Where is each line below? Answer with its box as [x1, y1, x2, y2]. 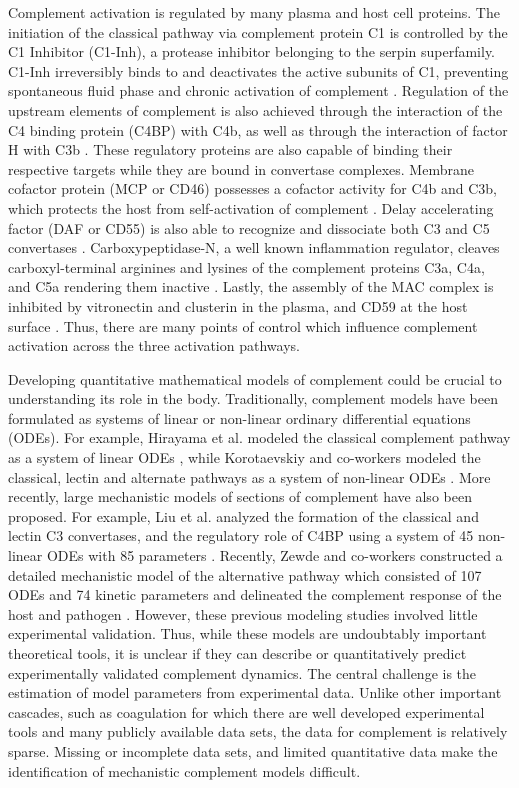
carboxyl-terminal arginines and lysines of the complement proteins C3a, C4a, [8, 256, 485, 277]
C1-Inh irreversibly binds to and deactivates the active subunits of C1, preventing [8, 60, 509, 81]
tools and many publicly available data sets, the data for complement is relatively [8, 721, 508, 742]
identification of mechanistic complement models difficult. [8, 760, 361, 781]
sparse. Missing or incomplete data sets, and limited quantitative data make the [8, 740, 498, 761]
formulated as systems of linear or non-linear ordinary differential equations [8, 407, 471, 428]
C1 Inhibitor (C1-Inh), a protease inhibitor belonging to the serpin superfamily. [8, 41, 496, 62]
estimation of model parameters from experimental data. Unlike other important [8, 682, 502, 703]
